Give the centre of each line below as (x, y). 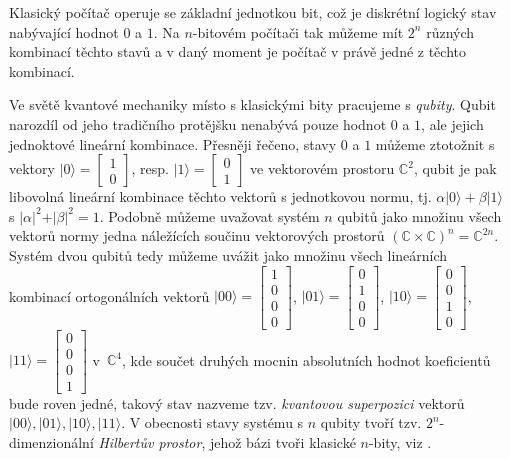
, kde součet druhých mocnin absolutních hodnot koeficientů (306, 359)
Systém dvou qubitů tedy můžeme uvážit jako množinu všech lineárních (228, 254)
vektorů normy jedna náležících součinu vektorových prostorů (197, 235)
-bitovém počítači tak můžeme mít (298, 31)
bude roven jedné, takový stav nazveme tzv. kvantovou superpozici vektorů (237, 402)
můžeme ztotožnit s (435, 143)
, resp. (150, 168)
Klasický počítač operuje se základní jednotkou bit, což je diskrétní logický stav (253, 12)
